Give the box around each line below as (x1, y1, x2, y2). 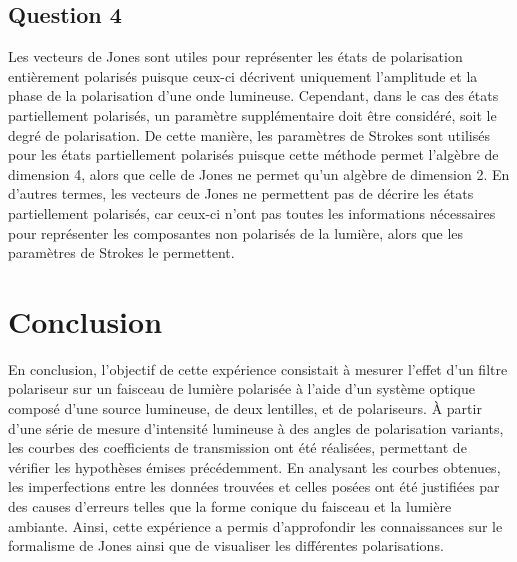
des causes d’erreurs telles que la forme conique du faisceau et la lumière (8, 496, 452, 517)
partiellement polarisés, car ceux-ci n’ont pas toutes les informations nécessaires (8, 202, 496, 223)
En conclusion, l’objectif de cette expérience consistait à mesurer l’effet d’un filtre (8, 358, 508, 379)
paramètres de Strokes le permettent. (8, 242, 235, 263)
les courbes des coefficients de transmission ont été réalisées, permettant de (8, 437, 467, 458)
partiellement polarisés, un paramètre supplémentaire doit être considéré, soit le (8, 104, 497, 125)
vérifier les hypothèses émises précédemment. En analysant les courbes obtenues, (8, 456, 501, 477)
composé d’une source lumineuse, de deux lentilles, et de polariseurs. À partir (8, 398, 482, 419)
